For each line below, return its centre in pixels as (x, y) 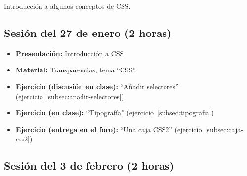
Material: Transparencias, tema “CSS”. (76, 70)
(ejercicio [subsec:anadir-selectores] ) (70, 96)
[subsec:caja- (224, 129)
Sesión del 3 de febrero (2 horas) (89, 165)
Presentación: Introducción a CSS (70, 53)
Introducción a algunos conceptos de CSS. (67, 6)
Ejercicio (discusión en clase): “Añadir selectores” (97, 86)
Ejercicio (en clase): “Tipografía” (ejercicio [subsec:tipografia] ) (115, 113)
